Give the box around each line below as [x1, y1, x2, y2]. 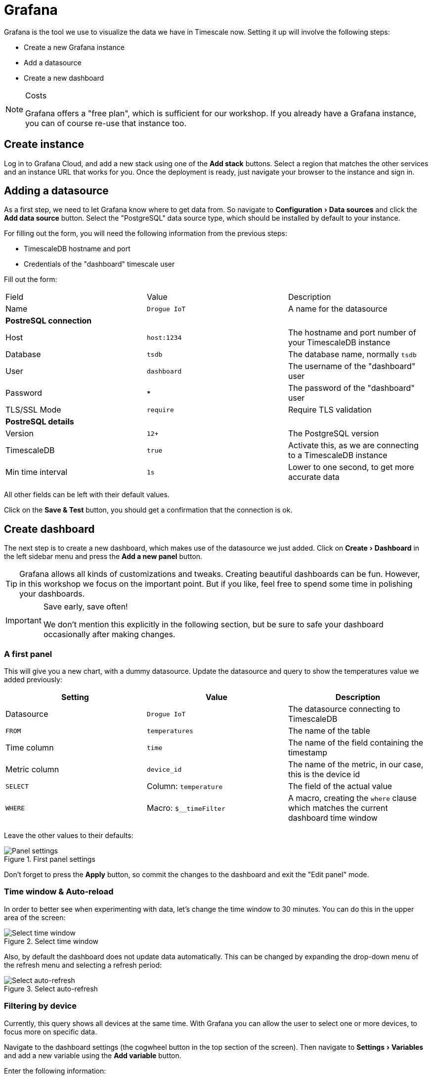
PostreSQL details [5, 417, 74, 427]
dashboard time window [288, 813, 378, 823]
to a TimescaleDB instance [288, 450, 388, 461]
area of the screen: [4, 913, 66, 922]
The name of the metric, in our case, [288, 759, 424, 770]
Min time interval [5, 467, 68, 477]
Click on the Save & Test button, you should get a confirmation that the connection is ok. [4, 506, 293, 515]
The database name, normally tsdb [288, 349, 417, 360]
